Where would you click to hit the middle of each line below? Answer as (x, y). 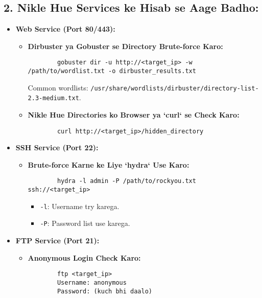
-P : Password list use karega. (85, 223)
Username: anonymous (92, 282)
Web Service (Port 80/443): (65, 29)
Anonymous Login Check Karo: (84, 257)
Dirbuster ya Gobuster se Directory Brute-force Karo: (125, 46)
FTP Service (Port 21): (57, 240)
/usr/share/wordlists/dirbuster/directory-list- (175, 88)
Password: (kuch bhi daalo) (105, 291)
